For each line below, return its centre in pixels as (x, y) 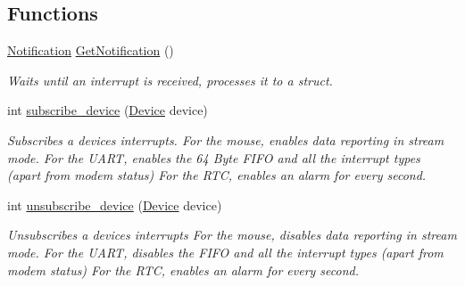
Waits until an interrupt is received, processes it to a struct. (170, 80)
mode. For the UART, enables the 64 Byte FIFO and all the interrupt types (214, 157)
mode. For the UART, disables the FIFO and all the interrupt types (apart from (225, 252)
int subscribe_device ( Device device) (108, 110)
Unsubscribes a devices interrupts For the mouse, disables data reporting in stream (232, 235)
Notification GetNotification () (91, 50)
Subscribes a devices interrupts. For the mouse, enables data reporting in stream (226, 139)
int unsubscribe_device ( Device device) (115, 204)
